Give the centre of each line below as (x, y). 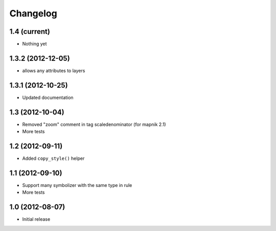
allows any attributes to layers (54, 70)
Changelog (33, 13)
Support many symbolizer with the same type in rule (77, 185)
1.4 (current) (30, 31)
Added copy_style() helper (53, 158)
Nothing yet (34, 44)
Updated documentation (48, 97)
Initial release (36, 219)
